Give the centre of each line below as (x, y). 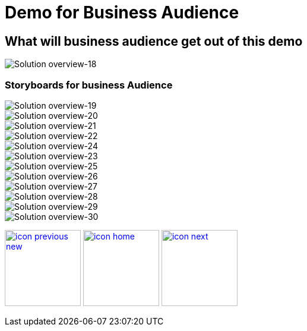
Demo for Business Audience (122, 12)
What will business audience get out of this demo (154, 41)
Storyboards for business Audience (89, 85)
